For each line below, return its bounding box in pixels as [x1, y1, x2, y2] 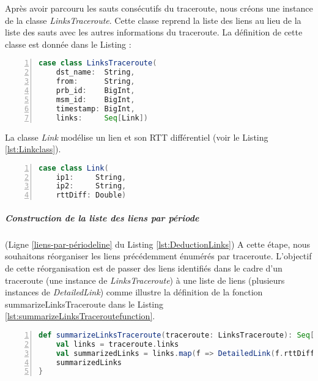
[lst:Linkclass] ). [5, 142, 61, 155]
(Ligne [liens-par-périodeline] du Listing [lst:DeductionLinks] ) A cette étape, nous [5, 237, 311, 250]
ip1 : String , [56, 172, 127, 182]
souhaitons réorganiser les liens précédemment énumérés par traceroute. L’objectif [5, 250, 312, 262]
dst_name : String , [56, 68, 135, 77]
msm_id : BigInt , [56, 95, 135, 104]
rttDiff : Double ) [56, 191, 127, 200]
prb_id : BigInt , [56, 86, 135, 95]
